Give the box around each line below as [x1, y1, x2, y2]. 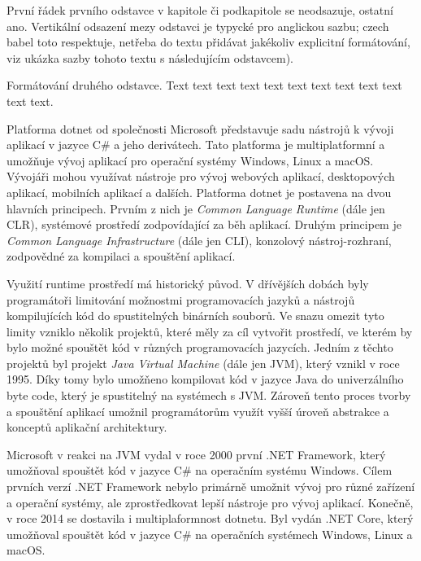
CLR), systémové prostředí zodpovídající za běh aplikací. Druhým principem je [7, 216, 401, 233]
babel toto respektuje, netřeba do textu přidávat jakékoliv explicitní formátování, [7, 33, 410, 50]
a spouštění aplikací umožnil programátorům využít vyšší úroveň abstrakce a [7, 402, 389, 419]
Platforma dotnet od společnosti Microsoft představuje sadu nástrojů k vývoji [7, 120, 394, 137]
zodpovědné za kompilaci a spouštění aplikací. [7, 248, 236, 265]
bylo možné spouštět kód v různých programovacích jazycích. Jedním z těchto [7, 339, 393, 356]
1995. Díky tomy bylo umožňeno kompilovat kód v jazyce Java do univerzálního [7, 370, 404, 388]
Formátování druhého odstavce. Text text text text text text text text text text [7, 77, 402, 94]
